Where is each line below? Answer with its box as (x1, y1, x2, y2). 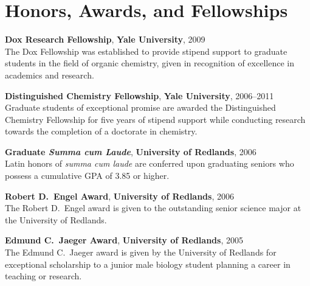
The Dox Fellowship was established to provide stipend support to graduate (5, 44, 288, 57)
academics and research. (5, 68, 94, 81)
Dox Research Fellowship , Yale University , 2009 (5, 33, 205, 46)
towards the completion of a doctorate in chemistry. (5, 125, 198, 138)
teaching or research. (5, 270, 82, 282)
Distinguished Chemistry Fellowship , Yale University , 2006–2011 (5, 89, 274, 102)
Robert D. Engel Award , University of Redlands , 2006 (5, 189, 234, 202)
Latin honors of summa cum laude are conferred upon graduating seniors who (5, 157, 294, 170)
